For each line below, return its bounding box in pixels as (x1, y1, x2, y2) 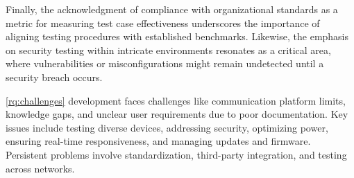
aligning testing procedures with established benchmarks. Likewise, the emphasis (6, 29, 349, 44)
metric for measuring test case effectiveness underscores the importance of (6, 15, 320, 30)
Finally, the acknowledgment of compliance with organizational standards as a (6, 2, 338, 16)
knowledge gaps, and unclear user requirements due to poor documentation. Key (6, 107, 348, 121)
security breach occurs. (6, 69, 103, 84)
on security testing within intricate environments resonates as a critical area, (6, 42, 331, 57)
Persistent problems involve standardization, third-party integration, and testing (6, 147, 347, 161)
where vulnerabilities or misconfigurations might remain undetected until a (6, 56, 324, 71)
